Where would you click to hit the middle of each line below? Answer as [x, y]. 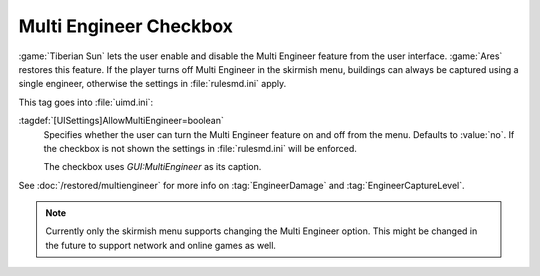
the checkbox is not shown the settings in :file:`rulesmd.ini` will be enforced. [200, 148]
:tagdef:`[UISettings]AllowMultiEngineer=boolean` [121, 121]
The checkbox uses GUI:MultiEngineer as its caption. [152, 167]
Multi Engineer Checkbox [126, 26]
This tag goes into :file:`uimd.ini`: [86, 102]
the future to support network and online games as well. [161, 245]
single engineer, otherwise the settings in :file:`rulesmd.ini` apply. [152, 84]
